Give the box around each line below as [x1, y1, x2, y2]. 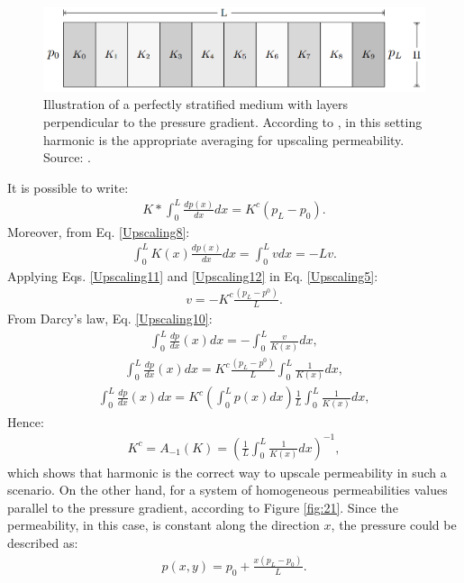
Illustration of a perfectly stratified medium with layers [43, 95, 348, 114]
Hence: [7, 412, 44, 431]
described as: [7, 533, 78, 551]
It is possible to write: [7, 178, 129, 196]
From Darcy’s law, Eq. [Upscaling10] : [7, 309, 213, 328]
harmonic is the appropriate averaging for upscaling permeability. [43, 130, 405, 149]
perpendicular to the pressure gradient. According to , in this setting [43, 112, 423, 131]
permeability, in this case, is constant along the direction [7, 515, 320, 534]
